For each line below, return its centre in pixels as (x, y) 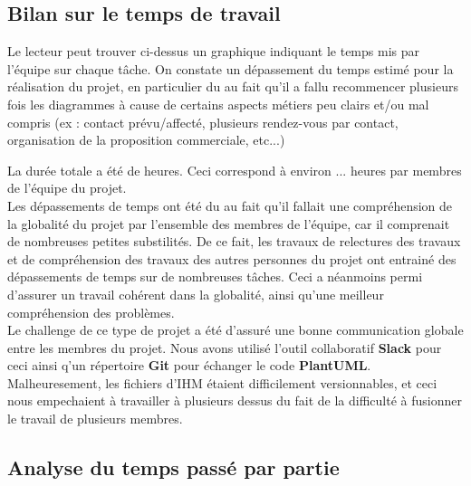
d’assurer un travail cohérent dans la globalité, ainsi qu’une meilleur (196, 294)
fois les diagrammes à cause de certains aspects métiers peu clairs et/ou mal (218, 104)
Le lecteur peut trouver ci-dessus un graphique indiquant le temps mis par (213, 51)
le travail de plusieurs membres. (95, 419)
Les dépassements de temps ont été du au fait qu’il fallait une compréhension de (230, 205)
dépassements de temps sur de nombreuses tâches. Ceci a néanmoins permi (215, 276)
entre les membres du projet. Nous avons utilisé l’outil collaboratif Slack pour (225, 347)
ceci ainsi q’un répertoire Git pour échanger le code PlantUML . (189, 365)
